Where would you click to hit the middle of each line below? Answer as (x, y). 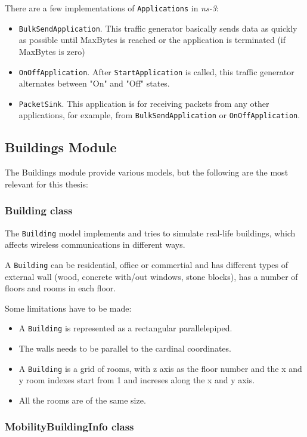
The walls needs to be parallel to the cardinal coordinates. (125, 348)
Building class (39, 210)
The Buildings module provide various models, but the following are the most (147, 172)
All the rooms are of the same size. (82, 400)
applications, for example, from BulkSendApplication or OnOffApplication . (159, 115)
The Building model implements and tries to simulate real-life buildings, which (150, 233)
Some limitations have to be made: (68, 308)
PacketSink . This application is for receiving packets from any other (144, 103)
